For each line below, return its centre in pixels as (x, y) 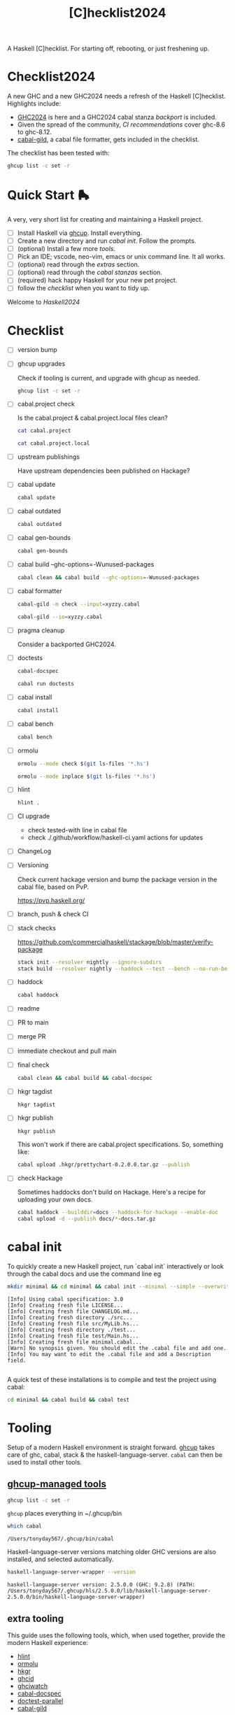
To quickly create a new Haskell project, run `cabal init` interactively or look (115, 1266)
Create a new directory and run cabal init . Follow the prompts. (107, 241)
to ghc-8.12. (35, 132)
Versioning (33, 865)
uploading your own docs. (55, 1200)
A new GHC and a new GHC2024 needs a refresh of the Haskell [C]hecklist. (116, 97)
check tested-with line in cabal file (77, 830)
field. (17, 1360)
